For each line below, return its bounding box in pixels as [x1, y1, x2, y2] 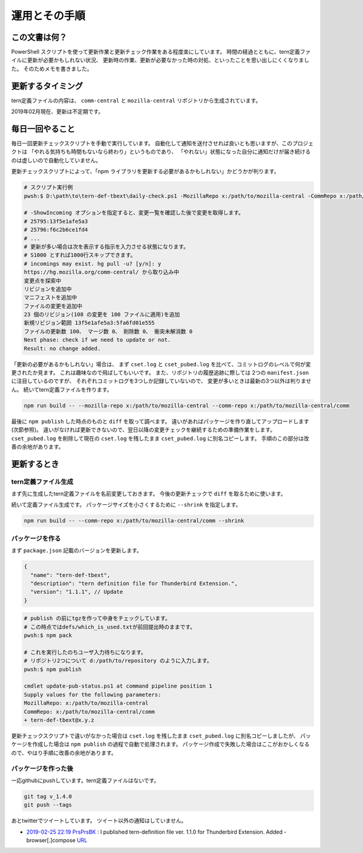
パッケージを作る [11, 534, 61, 542]
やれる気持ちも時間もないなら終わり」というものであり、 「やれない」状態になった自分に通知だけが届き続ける [33, 148, 311, 156]
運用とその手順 [11, 9, 86, 22]
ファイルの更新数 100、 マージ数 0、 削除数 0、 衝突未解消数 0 [24, 328, 193, 335]
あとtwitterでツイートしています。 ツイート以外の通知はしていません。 [11, 817, 187, 825]
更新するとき [11, 459, 59, 469]
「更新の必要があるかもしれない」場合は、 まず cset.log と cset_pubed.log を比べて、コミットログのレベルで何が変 [11, 360, 311, 367]
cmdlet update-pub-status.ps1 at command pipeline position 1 [24, 683, 212, 690]
